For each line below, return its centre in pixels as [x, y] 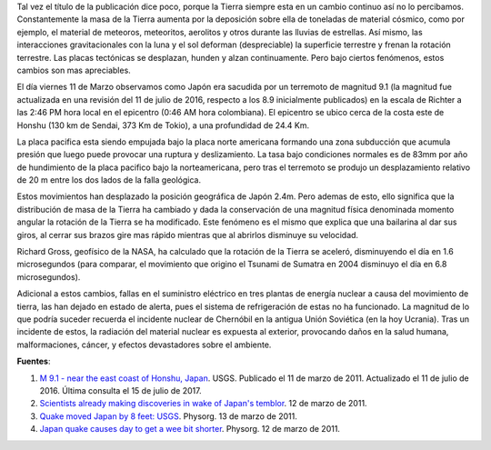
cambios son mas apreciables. [74, 70]
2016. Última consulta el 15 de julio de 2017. [120, 390]
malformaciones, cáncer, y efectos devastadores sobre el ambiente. [144, 345]
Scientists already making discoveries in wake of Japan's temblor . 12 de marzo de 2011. [203, 404]
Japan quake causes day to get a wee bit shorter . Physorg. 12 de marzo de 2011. [190, 429]
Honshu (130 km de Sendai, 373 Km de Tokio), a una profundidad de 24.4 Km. [163, 125]
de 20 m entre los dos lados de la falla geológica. [109, 180]
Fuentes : [34, 361]
